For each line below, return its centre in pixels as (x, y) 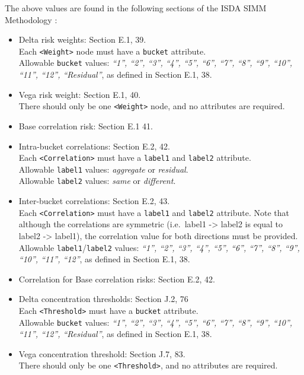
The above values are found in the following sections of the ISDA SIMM (136, 8)
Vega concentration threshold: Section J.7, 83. (102, 353)
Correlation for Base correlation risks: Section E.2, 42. (117, 279)
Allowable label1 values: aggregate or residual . (103, 169)
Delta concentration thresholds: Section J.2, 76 (103, 299)
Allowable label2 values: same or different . (97, 181)
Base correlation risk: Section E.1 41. (86, 125)
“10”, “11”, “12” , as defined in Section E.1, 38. (104, 259)
